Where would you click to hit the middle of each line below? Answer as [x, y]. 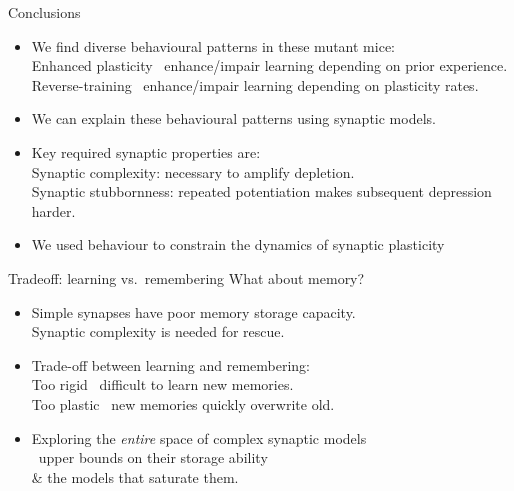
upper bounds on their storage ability [153, 457]
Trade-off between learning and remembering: [171, 364]
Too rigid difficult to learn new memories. [162, 384]
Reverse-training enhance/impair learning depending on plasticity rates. [255, 84]
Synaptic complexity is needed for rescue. [158, 331]
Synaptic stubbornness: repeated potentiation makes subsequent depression [261, 191]
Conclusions [44, 12]
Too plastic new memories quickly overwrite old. [183, 403]
